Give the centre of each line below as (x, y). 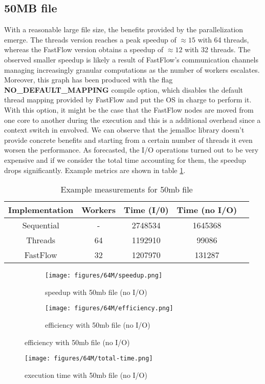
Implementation (41, 210)
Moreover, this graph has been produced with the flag (89, 80)
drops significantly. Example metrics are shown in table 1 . (95, 170)
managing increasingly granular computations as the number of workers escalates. (132, 69)
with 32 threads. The (218, 49)
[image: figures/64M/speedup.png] (104, 276)
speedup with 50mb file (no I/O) (96, 292)
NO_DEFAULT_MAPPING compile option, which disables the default (124, 89)
